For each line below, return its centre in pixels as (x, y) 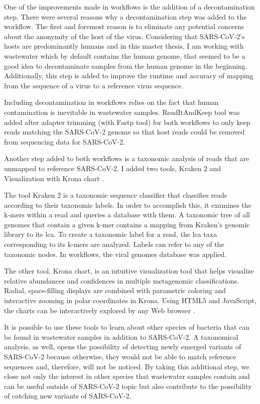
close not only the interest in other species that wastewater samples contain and (127, 376)
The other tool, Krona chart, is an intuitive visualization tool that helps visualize (129, 271)
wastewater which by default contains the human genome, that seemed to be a (125, 55)
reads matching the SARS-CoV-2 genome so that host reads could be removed (124, 132)
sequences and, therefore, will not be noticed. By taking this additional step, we (127, 366)
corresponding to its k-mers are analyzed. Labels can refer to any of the (114, 244)
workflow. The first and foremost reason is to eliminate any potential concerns (124, 26)
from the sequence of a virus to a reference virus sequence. (94, 85)
